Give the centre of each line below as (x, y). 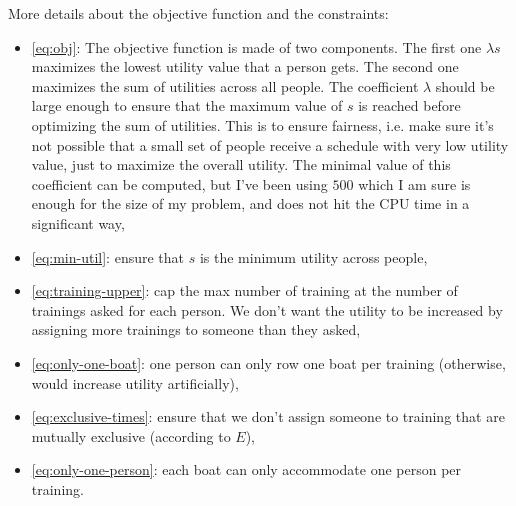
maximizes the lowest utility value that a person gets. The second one (245, 66)
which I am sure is (414, 183)
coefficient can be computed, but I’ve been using (179, 183)
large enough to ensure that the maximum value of (187, 105)
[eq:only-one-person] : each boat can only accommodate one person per (246, 469)
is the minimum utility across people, (313, 256)
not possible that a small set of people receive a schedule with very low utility (270, 144)
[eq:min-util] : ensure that (108, 256)
